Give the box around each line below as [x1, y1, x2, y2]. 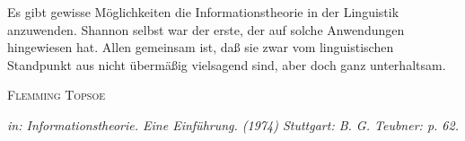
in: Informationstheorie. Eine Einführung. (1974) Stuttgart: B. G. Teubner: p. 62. [7, 115, 459, 134]
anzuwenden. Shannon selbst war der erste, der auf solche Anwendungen [7, 20, 405, 39]
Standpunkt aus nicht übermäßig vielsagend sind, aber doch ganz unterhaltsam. [7, 55, 446, 74]
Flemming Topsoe [7, 85, 106, 104]
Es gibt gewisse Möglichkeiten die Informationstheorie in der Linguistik [7, 3, 399, 21]
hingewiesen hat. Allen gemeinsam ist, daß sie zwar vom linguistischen [7, 38, 394, 57]
